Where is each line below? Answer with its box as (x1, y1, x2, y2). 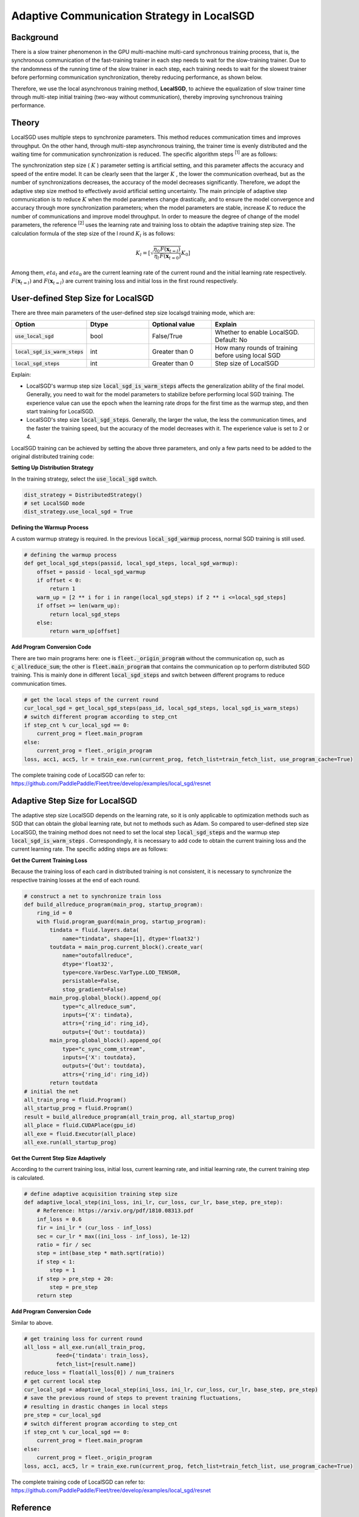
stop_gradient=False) (62, 986, 127, 993)
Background (11, 32, 59, 42)
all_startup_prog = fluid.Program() (24, 1105, 133, 1112)
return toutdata (49, 1079, 98, 1086)
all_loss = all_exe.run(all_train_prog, (24, 1344, 146, 1351)
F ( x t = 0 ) (159, 252, 181, 261)
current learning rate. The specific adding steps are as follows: (11, 845, 168, 853)
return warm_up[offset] (49, 628, 121, 635)
